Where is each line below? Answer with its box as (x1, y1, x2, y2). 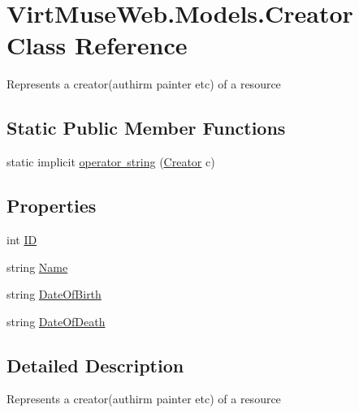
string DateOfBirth (6, 286, 102, 303)
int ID (6, 230, 37, 247)
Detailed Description (6, 352, 184, 377)
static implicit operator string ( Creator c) (6, 153, 215, 170)
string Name (6, 258, 68, 275)
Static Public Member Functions (6, 115, 286, 140)
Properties (6, 193, 97, 218)
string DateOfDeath (6, 312, 106, 329)
